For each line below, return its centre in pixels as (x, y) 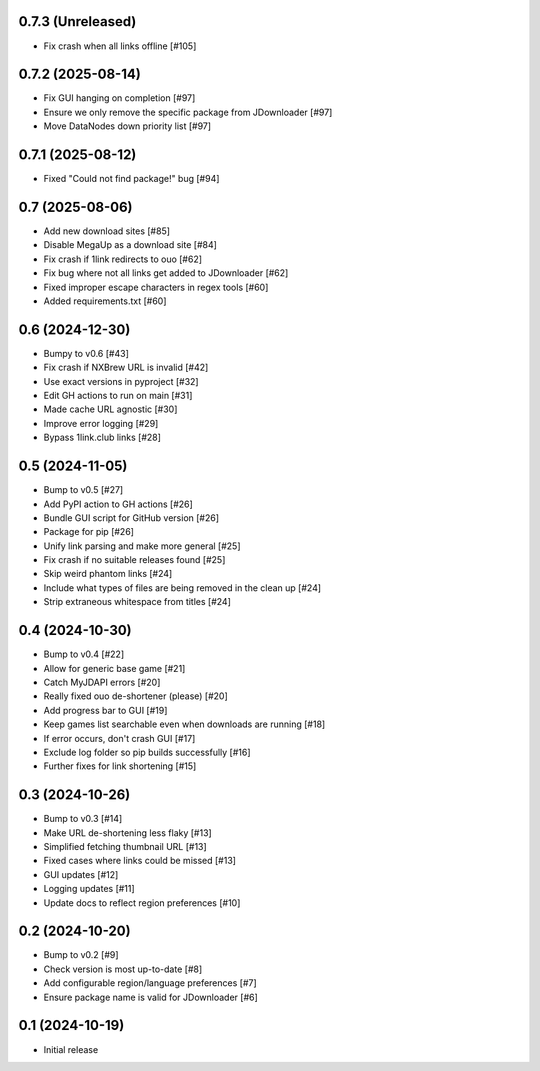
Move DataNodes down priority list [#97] (127, 126)
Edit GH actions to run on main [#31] (118, 396)
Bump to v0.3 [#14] (83, 819)
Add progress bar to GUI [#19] (105, 710)
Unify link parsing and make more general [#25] (142, 546)
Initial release (71, 1049)
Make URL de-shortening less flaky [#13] (127, 832)
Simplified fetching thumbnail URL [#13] (125, 846)
